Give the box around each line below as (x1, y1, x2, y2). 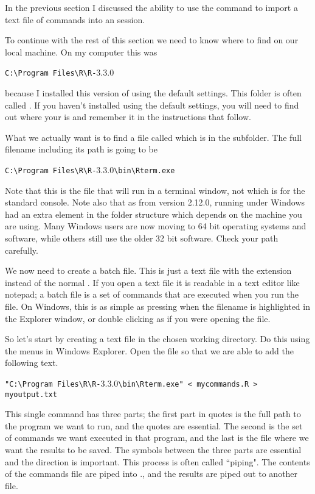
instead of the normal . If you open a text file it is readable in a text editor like (5, 276, 300, 288)
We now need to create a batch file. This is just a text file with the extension (5, 264, 292, 277)
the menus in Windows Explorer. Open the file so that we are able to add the (5, 344, 294, 357)
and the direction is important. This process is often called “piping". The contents (5, 455, 310, 468)
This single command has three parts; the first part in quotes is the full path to (5, 407, 301, 420)
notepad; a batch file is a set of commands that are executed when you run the (5, 288, 299, 301)
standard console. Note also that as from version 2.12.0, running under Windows (5, 196, 305, 209)
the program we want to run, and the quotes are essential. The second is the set (5, 419, 303, 432)
